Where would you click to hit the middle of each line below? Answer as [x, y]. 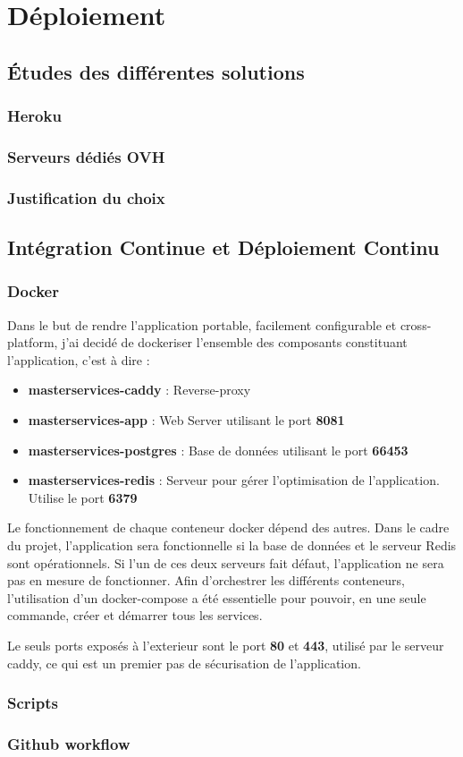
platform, [33, 342]
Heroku [34, 116]
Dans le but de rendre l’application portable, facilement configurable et [202, 324]
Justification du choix [86, 197]
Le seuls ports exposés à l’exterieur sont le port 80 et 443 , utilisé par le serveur [226, 645]
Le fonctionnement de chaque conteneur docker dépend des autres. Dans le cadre [228, 527]
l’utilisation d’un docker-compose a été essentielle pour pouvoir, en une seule [217, 597]
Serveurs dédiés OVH [86, 156]
